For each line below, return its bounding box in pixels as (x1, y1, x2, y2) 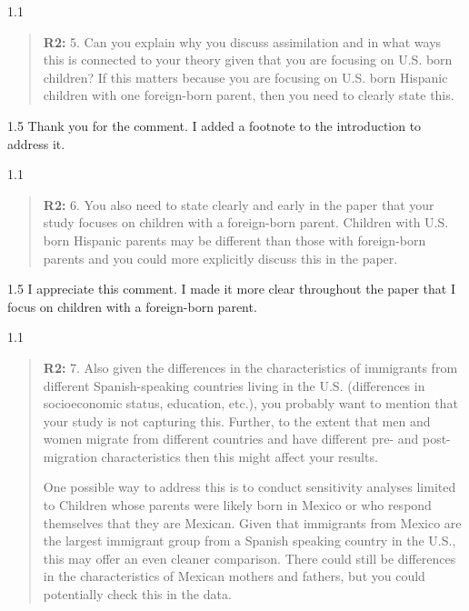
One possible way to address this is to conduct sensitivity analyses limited (43, 477, 456, 496)
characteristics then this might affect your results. (101, 446, 378, 466)
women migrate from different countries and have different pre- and (43, 429, 419, 448)
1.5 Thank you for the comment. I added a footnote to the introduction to (7, 115, 422, 135)
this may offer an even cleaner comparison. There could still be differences (43, 548, 456, 567)
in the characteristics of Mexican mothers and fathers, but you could (43, 566, 425, 586)
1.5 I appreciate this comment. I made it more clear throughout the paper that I (7, 279, 455, 298)
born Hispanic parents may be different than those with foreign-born (43, 230, 426, 249)
